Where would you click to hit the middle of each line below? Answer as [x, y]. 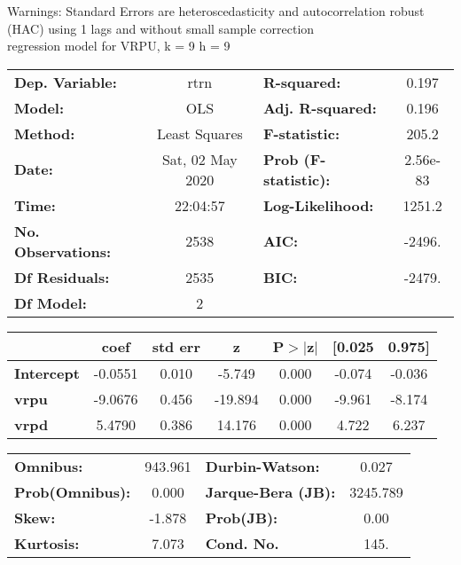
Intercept [47, 373]
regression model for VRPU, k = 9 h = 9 [119, 46]
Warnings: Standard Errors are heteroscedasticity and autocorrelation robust [216, 11]
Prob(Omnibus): [73, 491]
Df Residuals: [62, 277]
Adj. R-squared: [320, 107]
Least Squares [199, 133]
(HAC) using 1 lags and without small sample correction [161, 28]
